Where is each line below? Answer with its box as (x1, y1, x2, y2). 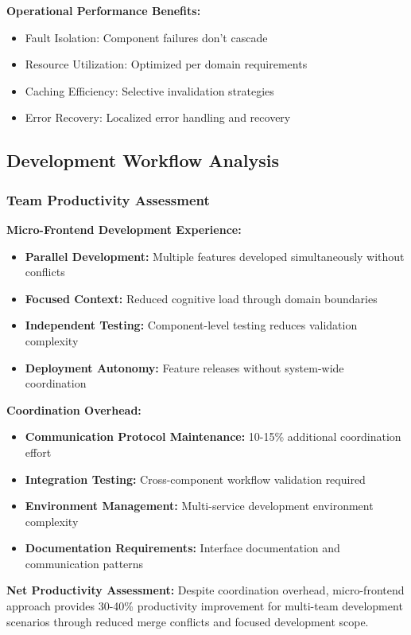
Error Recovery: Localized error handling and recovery (25, 109, 291, 126)
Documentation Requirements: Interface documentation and (25, 540, 340, 556)
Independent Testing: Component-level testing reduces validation (25, 317, 358, 333)
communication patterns (25, 555, 144, 571)
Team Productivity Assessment (6, 189, 210, 209)
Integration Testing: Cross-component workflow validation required (25, 470, 366, 487)
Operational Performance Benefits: (6, 2, 201, 18)
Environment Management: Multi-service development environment (25, 497, 374, 514)
